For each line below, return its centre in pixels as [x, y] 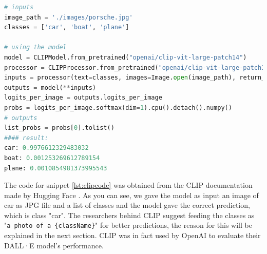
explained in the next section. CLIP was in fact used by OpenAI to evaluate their [132, 235]
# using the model [35, 47]
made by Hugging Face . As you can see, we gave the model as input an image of [131, 195]
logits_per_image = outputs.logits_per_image [83, 98]
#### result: [26, 138]
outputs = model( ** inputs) [50, 87]
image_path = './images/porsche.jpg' [69, 17]
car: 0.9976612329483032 [46, 148]
